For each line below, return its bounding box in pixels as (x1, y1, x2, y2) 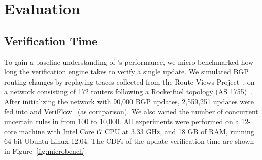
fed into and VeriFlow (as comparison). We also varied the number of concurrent (4, 106, 258, 116)
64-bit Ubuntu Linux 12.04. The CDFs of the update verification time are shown (4, 136, 254, 146)
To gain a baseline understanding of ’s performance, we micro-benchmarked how (4, 56, 254, 67)
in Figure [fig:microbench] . (4, 145, 87, 156)
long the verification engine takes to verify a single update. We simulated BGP (4, 66, 249, 77)
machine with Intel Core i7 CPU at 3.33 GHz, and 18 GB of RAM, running (19, 126, 254, 136)
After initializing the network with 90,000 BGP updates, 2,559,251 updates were (4, 96, 254, 106)
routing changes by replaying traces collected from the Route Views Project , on (4, 76, 255, 87)
